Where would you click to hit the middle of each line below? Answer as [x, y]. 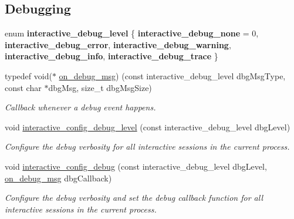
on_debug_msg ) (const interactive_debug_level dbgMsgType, [172, 75]
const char [23, 87]
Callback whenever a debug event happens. [80, 107]
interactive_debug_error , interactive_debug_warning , [118, 44]
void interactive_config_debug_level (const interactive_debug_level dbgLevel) [148, 127]
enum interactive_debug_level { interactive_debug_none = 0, [132, 33]
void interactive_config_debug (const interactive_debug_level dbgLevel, [136, 166]
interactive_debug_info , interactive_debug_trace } [111, 56]
